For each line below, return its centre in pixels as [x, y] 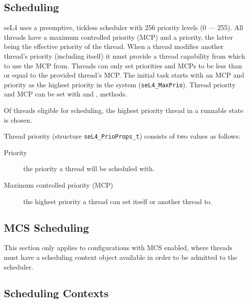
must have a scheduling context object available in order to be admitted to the [121, 257]
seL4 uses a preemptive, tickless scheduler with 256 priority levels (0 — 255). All [124, 27]
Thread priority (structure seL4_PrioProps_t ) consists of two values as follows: [122, 136]
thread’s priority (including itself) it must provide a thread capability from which [124, 56]
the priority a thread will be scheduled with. [89, 168]
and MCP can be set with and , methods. [66, 94]
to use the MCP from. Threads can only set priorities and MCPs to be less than [123, 65]
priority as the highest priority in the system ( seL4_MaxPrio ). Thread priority [120, 84]
